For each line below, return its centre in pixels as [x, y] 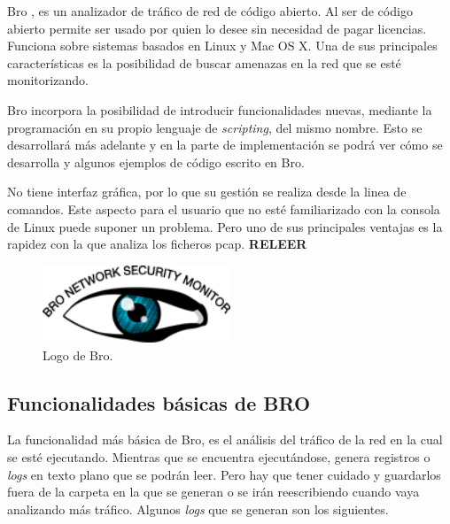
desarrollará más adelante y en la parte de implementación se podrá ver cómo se [225, 145]
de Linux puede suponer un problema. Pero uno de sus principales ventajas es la [225, 226]
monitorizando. [48, 80]
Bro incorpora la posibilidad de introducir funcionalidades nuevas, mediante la [220, 109]
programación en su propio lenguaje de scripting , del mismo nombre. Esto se [215, 127]
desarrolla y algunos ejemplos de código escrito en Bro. [156, 162]
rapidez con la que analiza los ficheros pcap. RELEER [157, 244]
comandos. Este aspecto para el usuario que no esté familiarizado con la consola [224, 208]
